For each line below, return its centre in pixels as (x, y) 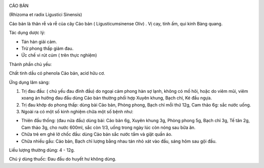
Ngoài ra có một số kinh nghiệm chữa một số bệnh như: (77, 112)
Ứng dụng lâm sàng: (29, 82)
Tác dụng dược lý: (27, 33)
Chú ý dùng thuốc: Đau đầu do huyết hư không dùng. (63, 159)
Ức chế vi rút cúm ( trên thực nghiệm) (59, 55)
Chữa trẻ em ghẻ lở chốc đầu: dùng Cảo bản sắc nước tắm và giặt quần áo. (97, 134)
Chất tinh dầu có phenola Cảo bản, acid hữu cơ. (57, 73)
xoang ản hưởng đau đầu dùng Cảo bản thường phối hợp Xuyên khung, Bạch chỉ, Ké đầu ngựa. (117, 98)
